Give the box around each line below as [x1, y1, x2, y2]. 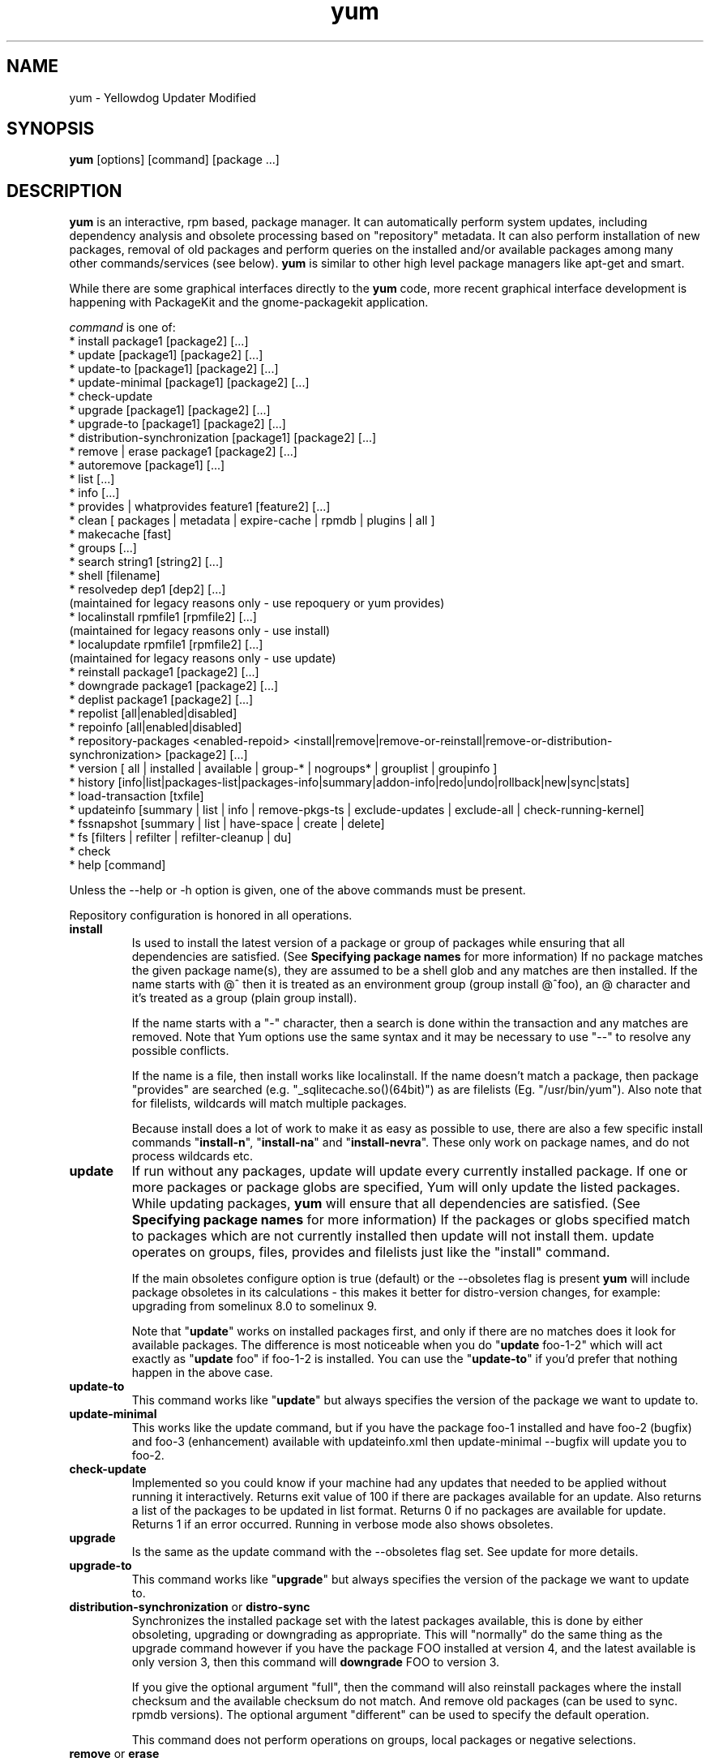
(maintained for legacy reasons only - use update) [69, 651, 336, 666]
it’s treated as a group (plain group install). [131, 991, 357, 1005]
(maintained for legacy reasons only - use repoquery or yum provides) [69, 596, 445, 611]
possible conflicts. [131, 1044, 229, 1058]
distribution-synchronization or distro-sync [69, 1600, 310, 1614]
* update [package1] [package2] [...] [69, 348, 263, 362]
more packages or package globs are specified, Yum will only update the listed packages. [131, 1179, 681, 1196]
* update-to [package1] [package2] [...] [69, 362, 279, 376]
